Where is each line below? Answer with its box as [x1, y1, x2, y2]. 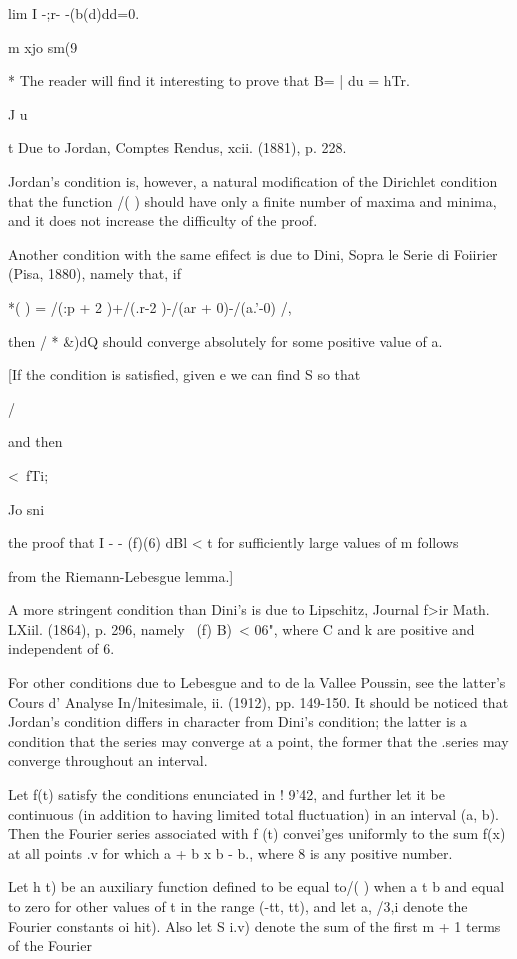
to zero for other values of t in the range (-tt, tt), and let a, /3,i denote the [8, 896, 468, 916]
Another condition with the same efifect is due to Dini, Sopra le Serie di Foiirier [8, 243, 498, 264]
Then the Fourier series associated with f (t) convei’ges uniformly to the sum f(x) [8, 823, 506, 844]
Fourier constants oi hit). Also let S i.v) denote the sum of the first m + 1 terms [8, 915, 501, 936]
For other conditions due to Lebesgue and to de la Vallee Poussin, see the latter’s [8, 672, 506, 693]
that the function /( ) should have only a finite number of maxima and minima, [8, 190, 497, 211]
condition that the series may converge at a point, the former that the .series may [8, 730, 509, 751]
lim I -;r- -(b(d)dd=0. [8, 3, 140, 23]
